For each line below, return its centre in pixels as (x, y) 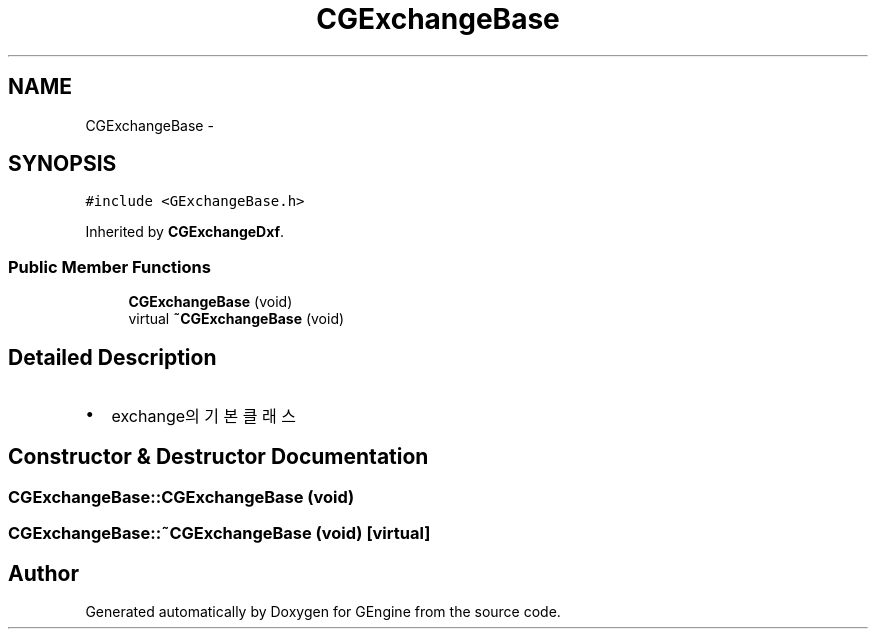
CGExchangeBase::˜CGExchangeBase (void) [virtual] (219, 533)
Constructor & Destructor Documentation (218, 457)
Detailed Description (112, 357)
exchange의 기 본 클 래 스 (203, 416)
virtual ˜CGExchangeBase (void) (236, 319)
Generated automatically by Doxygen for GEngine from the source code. (323, 612)
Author (43, 573)
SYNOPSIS (62, 164)
